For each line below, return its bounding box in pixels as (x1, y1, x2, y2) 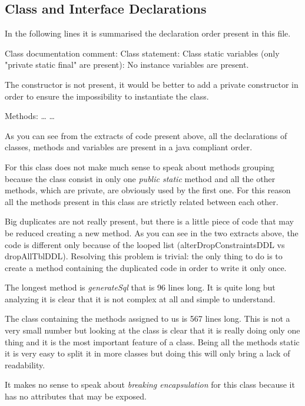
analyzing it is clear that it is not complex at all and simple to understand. (5, 292, 276, 305)
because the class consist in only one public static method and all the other (5, 172, 276, 184)
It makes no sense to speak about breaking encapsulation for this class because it (5, 378, 295, 391)
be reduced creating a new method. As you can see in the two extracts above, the (5, 226, 299, 239)
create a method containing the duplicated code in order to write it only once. (5, 261, 287, 273)
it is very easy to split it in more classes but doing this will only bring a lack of (5, 347, 290, 359)
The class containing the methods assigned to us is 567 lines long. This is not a (5, 312, 290, 325)
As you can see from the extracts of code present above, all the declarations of (5, 129, 287, 141)
